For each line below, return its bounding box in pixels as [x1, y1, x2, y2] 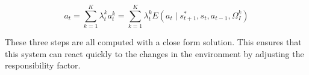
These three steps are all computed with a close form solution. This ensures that [5, 36, 302, 48]
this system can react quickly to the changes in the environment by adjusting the [5, 47, 304, 60]
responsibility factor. [5, 59, 81, 71]
